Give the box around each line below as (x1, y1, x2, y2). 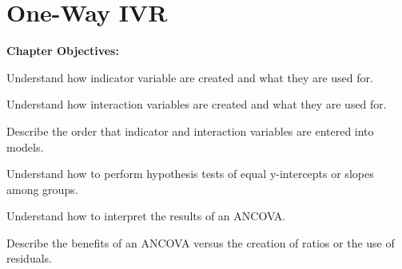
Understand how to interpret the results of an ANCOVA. (6, 208, 286, 224)
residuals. (6, 250, 52, 267)
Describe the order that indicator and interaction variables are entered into (6, 122, 374, 139)
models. (6, 138, 44, 155)
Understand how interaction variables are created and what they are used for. (6, 96, 387, 113)
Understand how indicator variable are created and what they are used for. (6, 69, 373, 85)
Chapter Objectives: (6, 42, 119, 59)
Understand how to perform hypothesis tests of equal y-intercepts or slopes (6, 165, 374, 182)
